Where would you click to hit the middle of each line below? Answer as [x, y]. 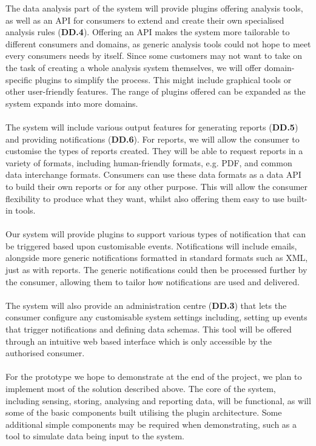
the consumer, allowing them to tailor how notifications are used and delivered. [153, 281]
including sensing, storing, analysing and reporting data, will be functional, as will [158, 400]
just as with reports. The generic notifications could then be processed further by [156, 270]
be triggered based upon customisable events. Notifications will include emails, [151, 245]
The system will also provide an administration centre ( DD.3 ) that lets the [146, 305]
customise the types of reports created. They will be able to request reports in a [154, 151]
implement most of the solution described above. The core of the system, [141, 388]
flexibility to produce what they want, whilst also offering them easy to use [145, 198]
